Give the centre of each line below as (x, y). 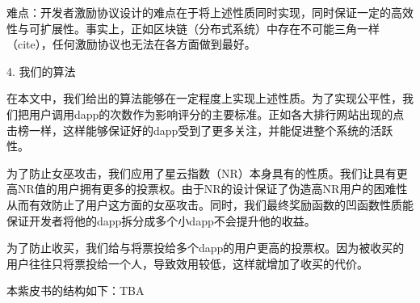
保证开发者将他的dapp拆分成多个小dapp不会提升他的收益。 (161, 220)
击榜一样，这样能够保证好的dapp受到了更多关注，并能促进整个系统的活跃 (200, 130)
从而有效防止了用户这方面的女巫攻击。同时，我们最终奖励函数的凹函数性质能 (210, 204)
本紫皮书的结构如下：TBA (76, 290)
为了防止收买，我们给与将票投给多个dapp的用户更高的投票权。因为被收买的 (206, 248)
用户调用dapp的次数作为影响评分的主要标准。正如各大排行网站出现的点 (216, 114)
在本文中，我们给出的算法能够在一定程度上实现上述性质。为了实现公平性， (204, 98)
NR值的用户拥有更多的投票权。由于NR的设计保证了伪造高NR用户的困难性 (212, 189)
